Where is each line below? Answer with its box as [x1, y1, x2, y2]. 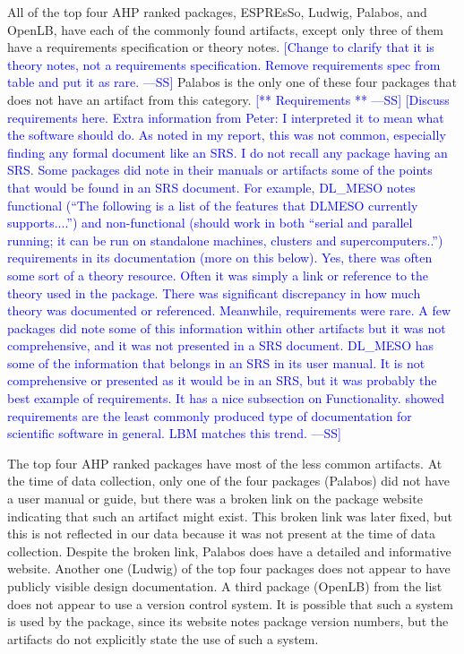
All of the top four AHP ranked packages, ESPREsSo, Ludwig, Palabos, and [7, 3, 427, 21]
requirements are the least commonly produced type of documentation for [7, 406, 412, 425]
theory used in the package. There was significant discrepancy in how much [7, 283, 421, 302]
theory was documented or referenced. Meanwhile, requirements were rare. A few [7, 301, 451, 320]
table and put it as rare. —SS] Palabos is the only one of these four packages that [7, 73, 457, 91]
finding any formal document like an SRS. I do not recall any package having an [7, 142, 448, 161]
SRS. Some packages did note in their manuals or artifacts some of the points [7, 160, 433, 179]
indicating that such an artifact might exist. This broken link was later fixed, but [7, 506, 453, 525]
